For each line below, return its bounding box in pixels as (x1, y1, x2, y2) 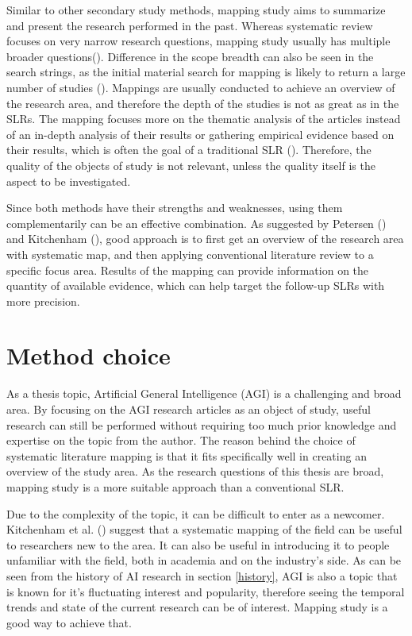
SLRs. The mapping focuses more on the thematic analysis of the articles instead (6, 110, 401, 127)
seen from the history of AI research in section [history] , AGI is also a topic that (6, 567, 398, 584)
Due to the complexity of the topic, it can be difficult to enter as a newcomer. (6, 505, 385, 522)
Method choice (6, 339, 171, 372)
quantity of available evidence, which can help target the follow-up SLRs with (6, 277, 385, 294)
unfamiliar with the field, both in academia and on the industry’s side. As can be (6, 552, 402, 569)
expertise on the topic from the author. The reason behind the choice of (6, 432, 356, 449)
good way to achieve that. (6, 614, 132, 630)
